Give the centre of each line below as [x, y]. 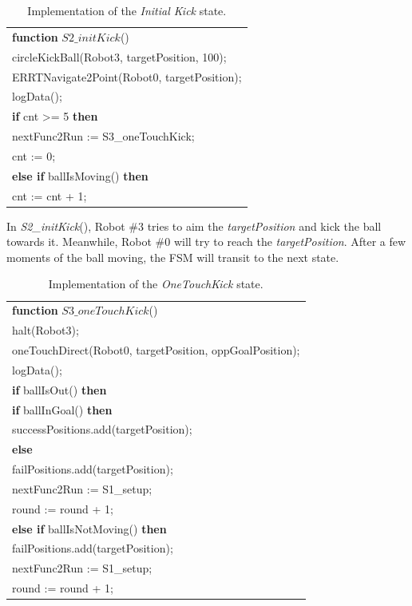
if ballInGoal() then [62, 409]
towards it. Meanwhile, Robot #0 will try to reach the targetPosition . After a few [206, 242]
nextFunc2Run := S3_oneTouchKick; [103, 136]
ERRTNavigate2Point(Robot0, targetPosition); [127, 76]
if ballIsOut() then [59, 389]
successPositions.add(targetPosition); [102, 429]
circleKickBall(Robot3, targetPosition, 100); [119, 56]
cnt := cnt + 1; [50, 195]
